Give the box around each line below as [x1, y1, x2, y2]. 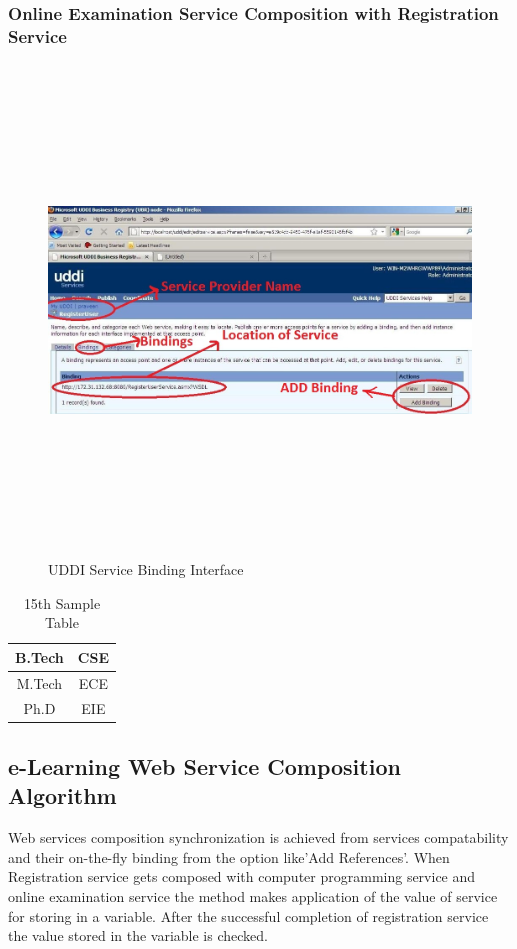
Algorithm [8, 780, 117, 811]
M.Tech [16, 672, 63, 693]
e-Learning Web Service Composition [8, 751, 401, 782]
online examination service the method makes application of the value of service [8, 886, 498, 906]
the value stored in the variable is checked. [8, 925, 268, 946]
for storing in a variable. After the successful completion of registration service [8, 905, 489, 926]
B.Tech [15, 646, 64, 667]
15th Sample [23, 592, 101, 613]
